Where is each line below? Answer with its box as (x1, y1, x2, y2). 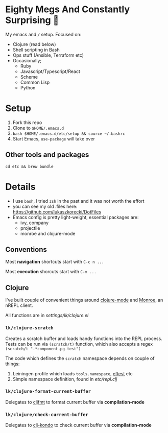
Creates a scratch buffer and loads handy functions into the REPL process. (5, 335, 162, 342)
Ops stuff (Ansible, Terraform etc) (12, 52, 84, 58)
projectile (20, 225, 40, 231)
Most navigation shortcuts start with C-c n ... (5, 259, 104, 265)
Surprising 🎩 (5, 14, 59, 26)
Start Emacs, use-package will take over (12, 135, 95, 141)
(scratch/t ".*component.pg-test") (5, 346, 81, 351)
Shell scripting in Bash (12, 46, 60, 53)
